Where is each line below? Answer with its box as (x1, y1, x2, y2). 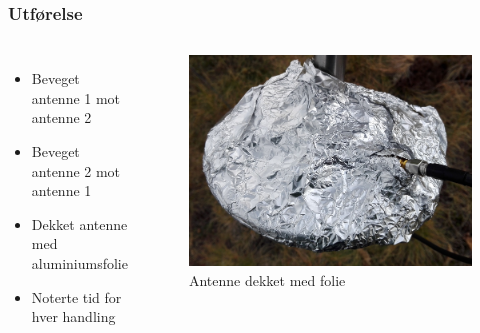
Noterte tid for (31, 286, 122, 307)
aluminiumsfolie (31, 252, 128, 273)
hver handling (31, 306, 116, 327)
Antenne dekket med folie (188, 269, 346, 290)
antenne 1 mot (31, 87, 121, 108)
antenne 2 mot (31, 160, 121, 181)
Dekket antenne (31, 213, 128, 234)
